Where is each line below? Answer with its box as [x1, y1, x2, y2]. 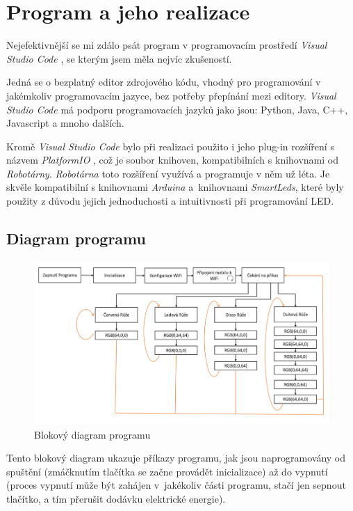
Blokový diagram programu [34, 427, 151, 441]
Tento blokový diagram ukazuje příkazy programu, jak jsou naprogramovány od [6, 450, 346, 465]
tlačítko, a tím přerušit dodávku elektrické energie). [6, 491, 226, 505]
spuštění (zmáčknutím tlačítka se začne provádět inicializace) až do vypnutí [6, 464, 328, 478]
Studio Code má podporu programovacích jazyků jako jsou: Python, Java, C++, [6, 102, 348, 116]
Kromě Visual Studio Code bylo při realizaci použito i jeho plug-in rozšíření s [6, 139, 334, 153]
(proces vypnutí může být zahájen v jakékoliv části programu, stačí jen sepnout [6, 478, 346, 492]
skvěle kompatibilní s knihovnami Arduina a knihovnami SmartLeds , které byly [6, 180, 344, 194]
